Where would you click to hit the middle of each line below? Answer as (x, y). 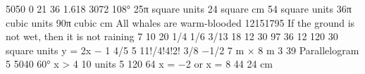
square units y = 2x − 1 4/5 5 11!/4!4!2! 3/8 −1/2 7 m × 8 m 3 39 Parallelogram (182, 50)
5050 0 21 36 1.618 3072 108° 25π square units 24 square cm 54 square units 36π (179, 8)
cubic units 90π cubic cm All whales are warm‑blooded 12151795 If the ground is (180, 22)
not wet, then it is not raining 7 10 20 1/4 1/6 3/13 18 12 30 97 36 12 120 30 (172, 36)
